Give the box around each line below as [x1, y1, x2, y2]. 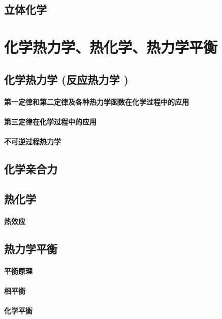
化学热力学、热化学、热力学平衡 [4, 36, 218, 57]
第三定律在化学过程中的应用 [4, 116, 97, 126]
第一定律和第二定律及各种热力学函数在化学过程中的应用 [4, 96, 189, 107]
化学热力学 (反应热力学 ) [4, 71, 129, 87]
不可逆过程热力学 [4, 136, 61, 146]
